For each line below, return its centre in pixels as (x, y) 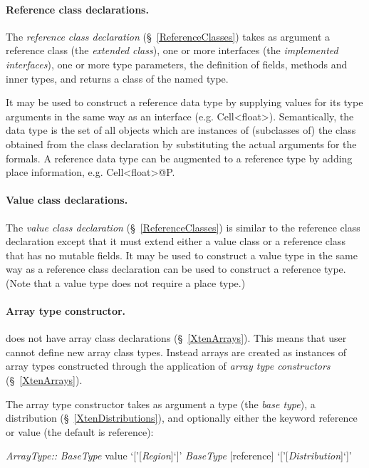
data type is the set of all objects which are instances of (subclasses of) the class (181, 130)
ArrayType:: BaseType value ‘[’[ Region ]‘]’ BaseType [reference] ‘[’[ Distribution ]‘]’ (179, 456)
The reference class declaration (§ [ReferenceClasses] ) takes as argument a (168, 36)
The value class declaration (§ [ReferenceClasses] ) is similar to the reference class (183, 227)
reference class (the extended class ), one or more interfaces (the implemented (172, 50)
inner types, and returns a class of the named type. (117, 78)
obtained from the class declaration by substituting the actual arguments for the (181, 144)
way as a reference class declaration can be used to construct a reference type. (176, 269)
